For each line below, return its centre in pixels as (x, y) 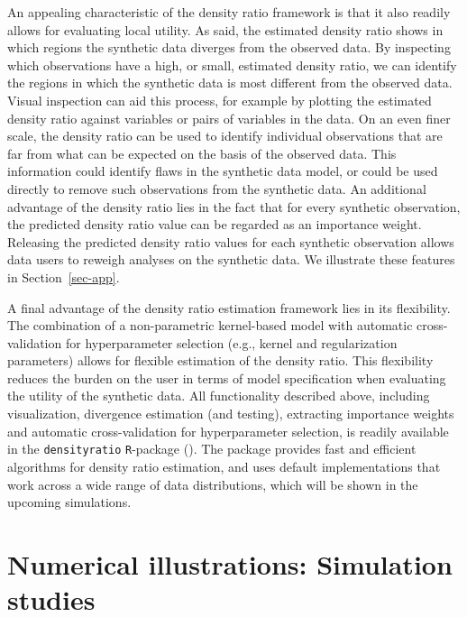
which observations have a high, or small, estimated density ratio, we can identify (232, 64)
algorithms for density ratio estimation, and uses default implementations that (224, 466)
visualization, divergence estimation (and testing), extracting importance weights (231, 414)
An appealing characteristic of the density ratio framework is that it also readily (229, 12)
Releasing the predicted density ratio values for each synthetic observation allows (231, 241)
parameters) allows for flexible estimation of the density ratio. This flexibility (220, 360)
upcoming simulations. (69, 502)
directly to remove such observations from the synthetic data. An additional (217, 188)
